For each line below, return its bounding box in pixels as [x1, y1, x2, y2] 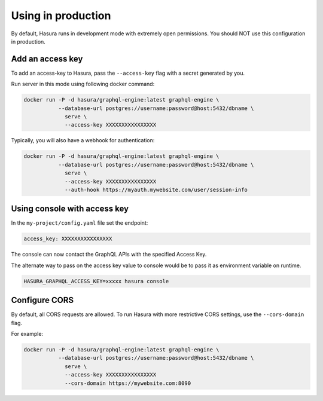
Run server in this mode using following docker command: [11, 81, 155, 88]
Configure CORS [11, 295, 74, 305]
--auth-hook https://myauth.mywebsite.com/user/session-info [65, 186, 248, 193]
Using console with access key [11, 204, 129, 214]
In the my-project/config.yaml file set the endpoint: [11, 219, 148, 226]
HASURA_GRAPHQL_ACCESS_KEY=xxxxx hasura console [23, 278, 169, 284]
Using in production [11, 9, 111, 22]
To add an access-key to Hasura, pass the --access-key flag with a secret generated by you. [11, 69, 245, 76]
